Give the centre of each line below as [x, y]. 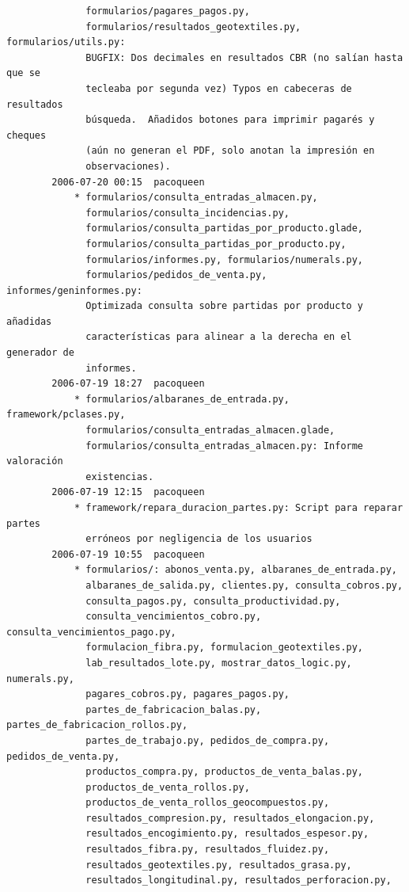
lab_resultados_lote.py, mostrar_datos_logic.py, [219, 663]
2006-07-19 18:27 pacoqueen [128, 384]
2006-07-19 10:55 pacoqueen [128, 554]
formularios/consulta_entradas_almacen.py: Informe [225, 446]
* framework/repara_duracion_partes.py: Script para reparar [239, 508]
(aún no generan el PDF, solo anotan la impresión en [230, 151]
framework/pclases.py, [66, 415]
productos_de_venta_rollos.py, [168, 787]
